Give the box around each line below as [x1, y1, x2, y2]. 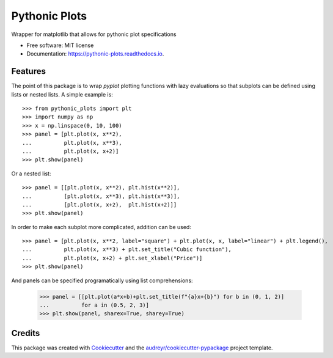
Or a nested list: [11, 170, 51, 177]
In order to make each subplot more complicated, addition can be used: [11, 223, 192, 230]
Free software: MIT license [26, 42, 94, 49]
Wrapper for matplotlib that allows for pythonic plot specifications [11, 31, 177, 38]
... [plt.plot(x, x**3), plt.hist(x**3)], [22, 192, 180, 200]
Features [11, 66, 46, 76]
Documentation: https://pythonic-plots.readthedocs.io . [26, 50, 164, 57]
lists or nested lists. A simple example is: [11, 90, 113, 98]
